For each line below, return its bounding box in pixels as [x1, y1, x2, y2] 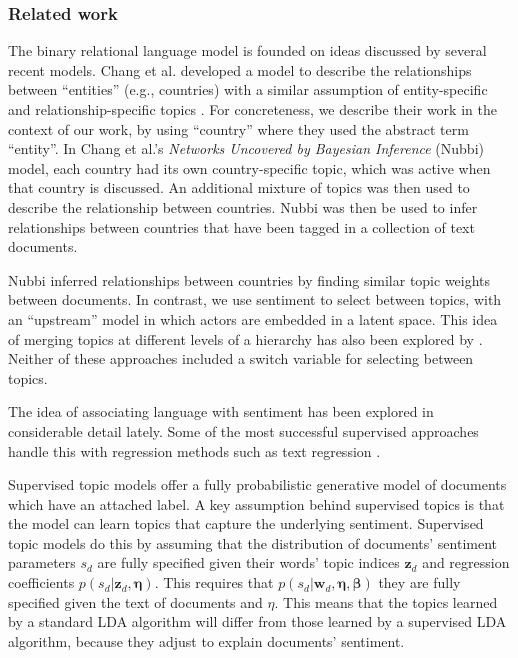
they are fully [378, 572, 461, 593]
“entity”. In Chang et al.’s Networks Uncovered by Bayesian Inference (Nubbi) [8, 138, 484, 159]
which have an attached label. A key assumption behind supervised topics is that [8, 493, 505, 514]
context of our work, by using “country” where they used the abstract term [8, 118, 469, 139]
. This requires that [154, 572, 274, 593]
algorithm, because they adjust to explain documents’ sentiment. [8, 630, 405, 651]
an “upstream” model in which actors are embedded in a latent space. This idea [8, 308, 498, 329]
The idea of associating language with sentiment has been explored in [8, 401, 434, 422]
